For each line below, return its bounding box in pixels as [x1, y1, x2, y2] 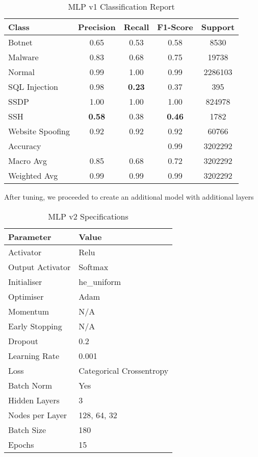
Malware [8, 51, 39, 63]
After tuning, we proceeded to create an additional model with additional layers [4, 191, 254, 202]
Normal [8, 66, 35, 78]
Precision [78, 21, 116, 33]
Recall [123, 21, 149, 33]
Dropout [8, 334, 38, 347]
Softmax [79, 260, 109, 273]
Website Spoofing [8, 125, 70, 137]
